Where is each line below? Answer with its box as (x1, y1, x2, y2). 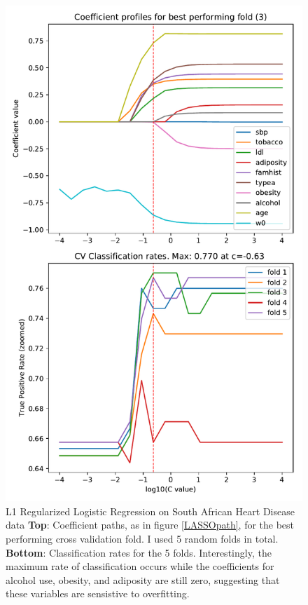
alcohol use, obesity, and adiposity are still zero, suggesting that (6, 572, 280, 587)
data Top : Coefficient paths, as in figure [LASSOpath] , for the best (6, 517, 295, 532)
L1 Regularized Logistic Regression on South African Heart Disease (6, 503, 295, 518)
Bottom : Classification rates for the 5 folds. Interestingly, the (6, 545, 272, 559)
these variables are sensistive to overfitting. (6, 586, 190, 601)
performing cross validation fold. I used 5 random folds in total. (6, 531, 279, 545)
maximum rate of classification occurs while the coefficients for (6, 559, 274, 573)
